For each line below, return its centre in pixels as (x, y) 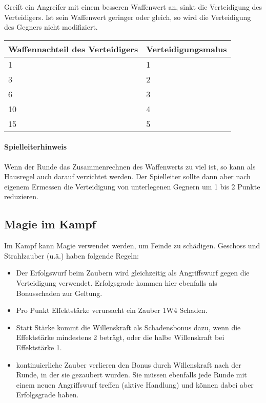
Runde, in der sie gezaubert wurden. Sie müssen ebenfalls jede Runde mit (131, 375)
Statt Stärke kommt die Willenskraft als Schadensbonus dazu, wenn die (128, 327)
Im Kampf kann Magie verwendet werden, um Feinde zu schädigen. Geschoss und (132, 246)
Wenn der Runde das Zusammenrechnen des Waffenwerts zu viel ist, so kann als (130, 166)
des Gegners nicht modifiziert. (51, 27)
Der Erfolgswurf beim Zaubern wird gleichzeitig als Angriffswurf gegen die (133, 273)
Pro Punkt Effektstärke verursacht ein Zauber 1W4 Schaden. (112, 310)
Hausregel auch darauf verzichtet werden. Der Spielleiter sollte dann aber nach (127, 176)
